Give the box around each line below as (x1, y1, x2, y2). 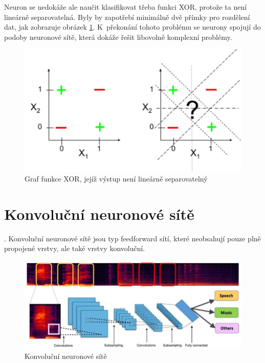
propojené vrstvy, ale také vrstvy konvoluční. (4, 243, 145, 254)
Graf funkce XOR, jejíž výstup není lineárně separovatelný (25, 173, 208, 184)
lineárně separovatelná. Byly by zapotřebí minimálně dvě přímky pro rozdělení (4, 11, 250, 22)
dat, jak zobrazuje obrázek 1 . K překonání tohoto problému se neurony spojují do (4, 21, 261, 32)
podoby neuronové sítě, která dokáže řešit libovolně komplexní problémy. (4, 31, 232, 42)
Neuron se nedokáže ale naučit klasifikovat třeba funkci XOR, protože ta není (4, 2, 247, 12)
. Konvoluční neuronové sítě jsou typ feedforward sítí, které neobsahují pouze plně (4, 233, 261, 243)
